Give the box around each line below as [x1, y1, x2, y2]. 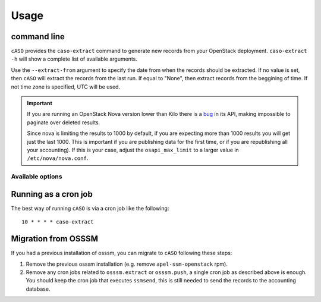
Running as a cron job [11, 189, 93, 199]
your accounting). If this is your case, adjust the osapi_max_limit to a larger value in [27, 146, 239, 153]
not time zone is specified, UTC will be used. [11, 83, 121, 90]
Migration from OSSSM [11, 234, 98, 244]
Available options [11, 172, 62, 181]
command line [11, 32, 65, 42]
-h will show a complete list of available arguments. [11, 55, 138, 62]
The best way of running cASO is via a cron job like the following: [11, 205, 169, 212]
